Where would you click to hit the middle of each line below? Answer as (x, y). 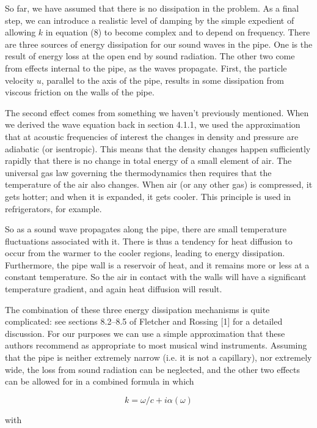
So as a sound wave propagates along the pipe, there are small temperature (146, 229)
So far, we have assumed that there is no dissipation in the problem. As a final (152, 8)
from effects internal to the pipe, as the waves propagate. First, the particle (146, 68)
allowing (20, 32)
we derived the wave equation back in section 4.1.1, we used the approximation (153, 124)
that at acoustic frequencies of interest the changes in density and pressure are (152, 136)
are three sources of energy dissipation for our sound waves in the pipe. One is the (159, 44)
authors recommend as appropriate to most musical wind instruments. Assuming (156, 345)
